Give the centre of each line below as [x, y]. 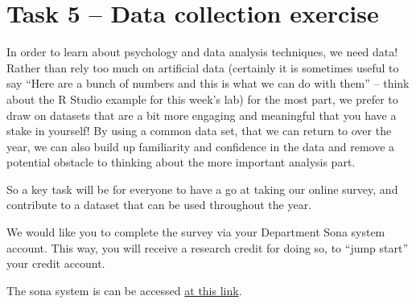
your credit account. [56, 263]
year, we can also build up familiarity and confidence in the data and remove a [201, 146]
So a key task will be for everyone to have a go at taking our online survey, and [202, 189]
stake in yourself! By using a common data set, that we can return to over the [199, 131]
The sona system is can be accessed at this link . [124, 290]
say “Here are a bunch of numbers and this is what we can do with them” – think [208, 83]
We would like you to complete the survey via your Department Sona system [196, 232]
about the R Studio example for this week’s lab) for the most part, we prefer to [202, 99]
